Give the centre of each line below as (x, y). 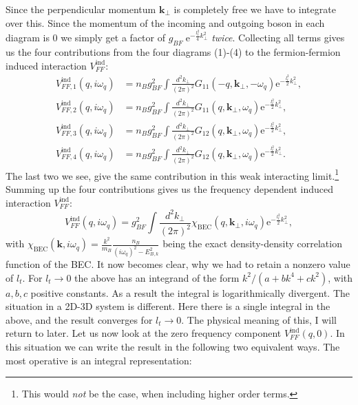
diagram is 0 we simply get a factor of (85, 38)
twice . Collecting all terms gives (278, 38)
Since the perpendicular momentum (81, 9)
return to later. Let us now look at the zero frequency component (144, 333)
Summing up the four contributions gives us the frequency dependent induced (170, 189)
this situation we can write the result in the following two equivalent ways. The (173, 347)
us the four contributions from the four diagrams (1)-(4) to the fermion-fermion (173, 52)
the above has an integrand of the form (157, 277)
